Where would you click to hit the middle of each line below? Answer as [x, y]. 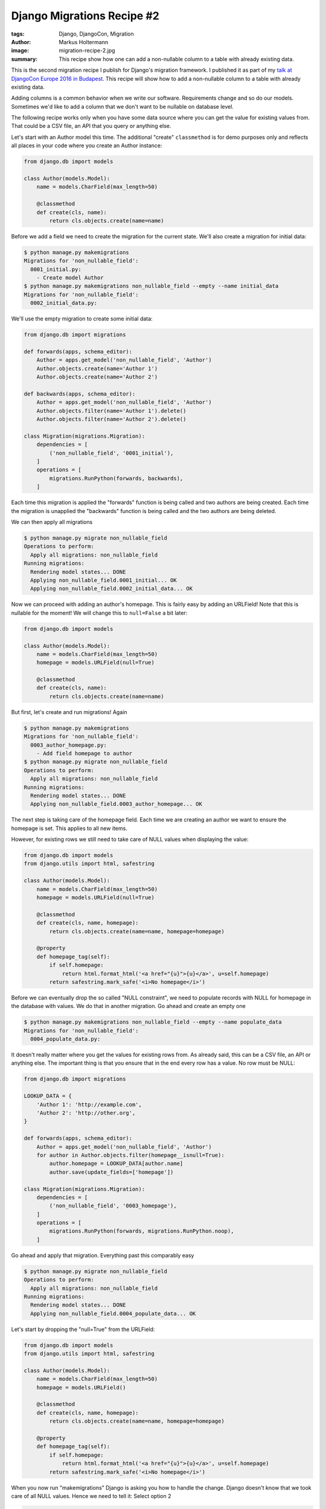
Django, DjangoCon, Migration [96, 34]
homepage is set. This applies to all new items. [69, 828]
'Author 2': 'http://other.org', [86, 1113]
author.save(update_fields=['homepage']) [111, 1172]
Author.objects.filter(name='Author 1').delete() [111, 411]
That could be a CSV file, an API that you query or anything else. [91, 126]
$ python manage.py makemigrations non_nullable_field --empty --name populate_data [153, 1022]
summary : [24, 59]
